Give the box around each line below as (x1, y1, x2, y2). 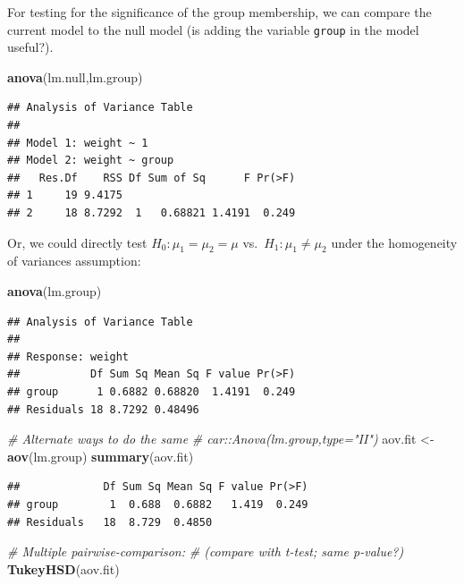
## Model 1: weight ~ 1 (7, 136, 148, 149)
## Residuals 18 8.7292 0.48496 (7, 403, 199, 416)
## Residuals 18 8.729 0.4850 (7, 515, 213, 529)
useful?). (7, 38, 54, 56)
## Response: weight (7, 350, 130, 363)
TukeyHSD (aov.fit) (7, 559, 120, 578)
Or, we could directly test (7, 233, 148, 251)
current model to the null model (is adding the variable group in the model (7, 20, 419, 38)
